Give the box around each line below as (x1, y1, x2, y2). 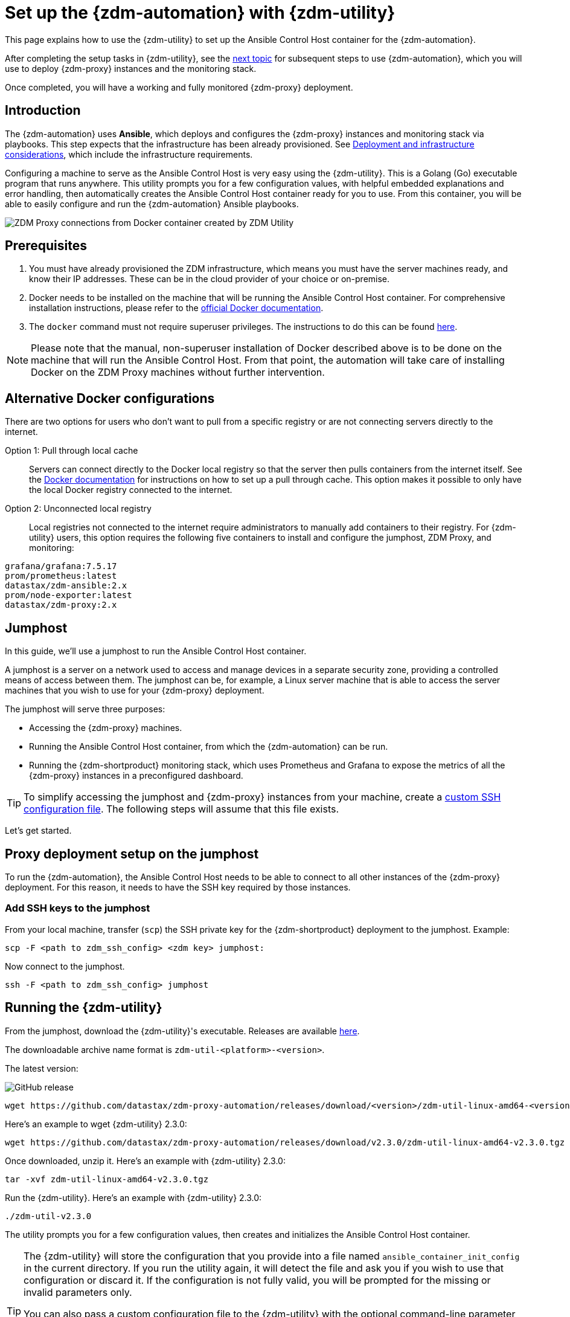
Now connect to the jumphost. (5, 961, 125, 971)
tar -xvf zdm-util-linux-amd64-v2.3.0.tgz (5, 1174, 209, 1184)
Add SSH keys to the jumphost (5, 902, 150, 915)
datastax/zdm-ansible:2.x (5, 581, 127, 591)
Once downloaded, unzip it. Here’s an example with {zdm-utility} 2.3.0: (5, 1155, 286, 1166)
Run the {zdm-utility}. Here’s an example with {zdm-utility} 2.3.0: (5, 1192, 262, 1203)
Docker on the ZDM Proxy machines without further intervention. (31, 366, 325, 379)
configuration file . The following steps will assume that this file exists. (24, 803, 339, 816)
